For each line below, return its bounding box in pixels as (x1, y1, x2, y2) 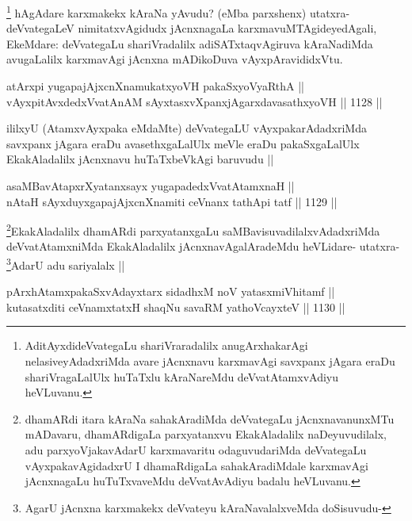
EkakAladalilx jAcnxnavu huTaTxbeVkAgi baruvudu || (6, 151, 274, 167)
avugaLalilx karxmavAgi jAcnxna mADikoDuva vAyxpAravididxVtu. (6, 51, 343, 67)
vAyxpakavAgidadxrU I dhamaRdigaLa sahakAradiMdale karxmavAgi (25, 457, 368, 473)
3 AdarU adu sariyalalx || (6, 255, 125, 273)
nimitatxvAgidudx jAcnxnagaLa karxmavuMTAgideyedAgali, (78, 20, 377, 36)
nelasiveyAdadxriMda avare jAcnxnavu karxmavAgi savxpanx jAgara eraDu (25, 353, 395, 370)
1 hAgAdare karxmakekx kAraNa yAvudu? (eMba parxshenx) (6, 2, 307, 21)
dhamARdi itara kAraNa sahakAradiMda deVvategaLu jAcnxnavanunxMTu (25, 410, 395, 427)
